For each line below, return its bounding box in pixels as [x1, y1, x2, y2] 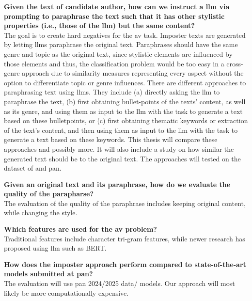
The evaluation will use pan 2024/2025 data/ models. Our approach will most [4, 278, 235, 288]
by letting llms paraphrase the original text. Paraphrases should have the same [4, 39, 238, 49]
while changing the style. [4, 207, 78, 218]
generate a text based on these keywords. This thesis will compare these [4, 134, 218, 144]
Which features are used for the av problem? [4, 224, 157, 234]
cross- [226, 58, 243, 68]
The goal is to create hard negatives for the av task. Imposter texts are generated [4, 30, 246, 40]
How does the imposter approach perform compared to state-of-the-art [4, 259, 246, 269]
